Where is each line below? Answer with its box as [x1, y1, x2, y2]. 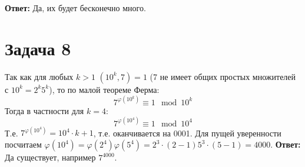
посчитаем [5, 138, 42, 150]
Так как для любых [5, 70, 74, 82]
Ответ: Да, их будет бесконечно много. [5, 2, 146, 14]
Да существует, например [5, 151, 96, 163]
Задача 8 [5, 36, 71, 60]
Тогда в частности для [5, 104, 84, 116]
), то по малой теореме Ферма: [49, 83, 160, 95]
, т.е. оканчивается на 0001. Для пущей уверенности [93, 126, 281, 139]
